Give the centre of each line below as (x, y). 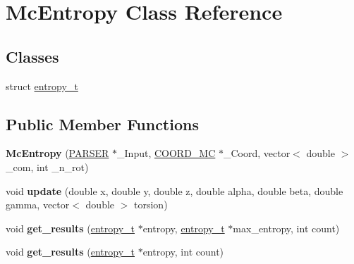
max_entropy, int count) (286, 228)
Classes (32, 56)
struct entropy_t (42, 86)
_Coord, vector (257, 153)
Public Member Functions (102, 124)
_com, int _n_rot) (47, 166)
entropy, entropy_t (184, 228)
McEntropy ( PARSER (57, 153)
